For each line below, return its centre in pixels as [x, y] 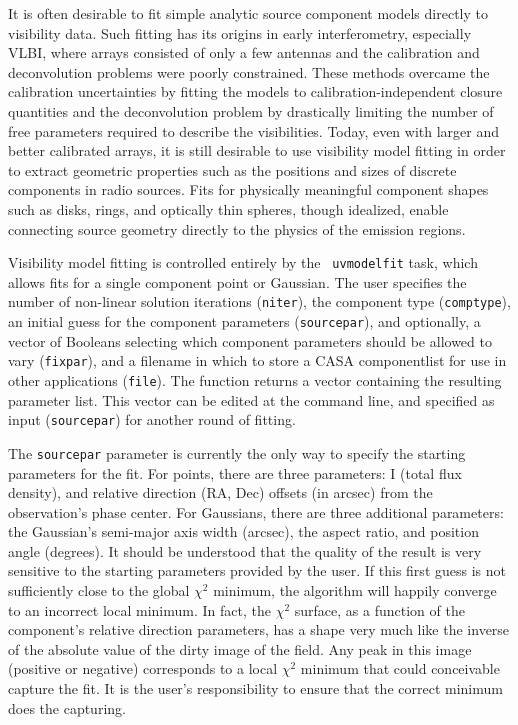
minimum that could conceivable [400, 668]
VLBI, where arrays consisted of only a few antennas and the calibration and [244, 52]
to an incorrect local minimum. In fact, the [139, 609]
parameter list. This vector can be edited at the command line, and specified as [251, 399]
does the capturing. [67, 707]
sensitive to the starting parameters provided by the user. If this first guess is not [257, 570]
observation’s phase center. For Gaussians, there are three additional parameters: [256, 511]
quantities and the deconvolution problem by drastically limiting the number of [251, 110]
